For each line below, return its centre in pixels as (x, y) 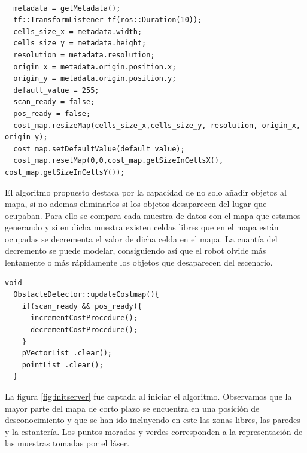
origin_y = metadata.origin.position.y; (95, 79)
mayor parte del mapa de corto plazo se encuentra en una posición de (132, 408)
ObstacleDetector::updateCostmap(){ (86, 295)
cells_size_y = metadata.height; (80, 43)
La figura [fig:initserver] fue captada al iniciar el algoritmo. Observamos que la (148, 396)
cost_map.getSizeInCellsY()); (65, 172)
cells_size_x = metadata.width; (78, 31)
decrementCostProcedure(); (84, 330)
